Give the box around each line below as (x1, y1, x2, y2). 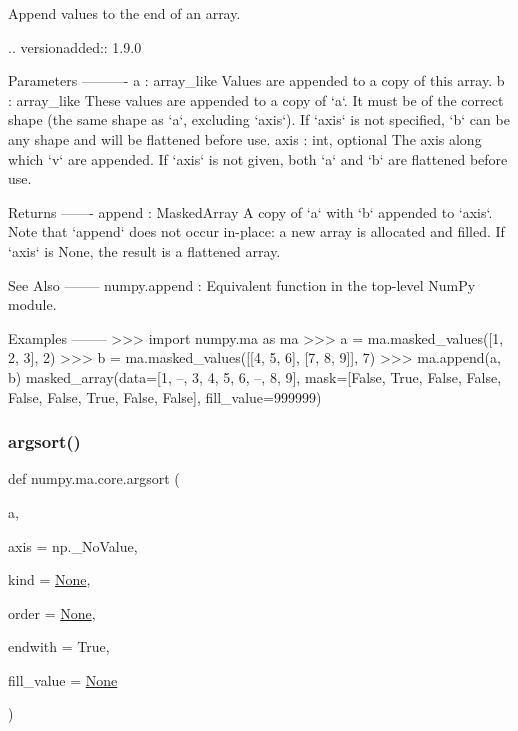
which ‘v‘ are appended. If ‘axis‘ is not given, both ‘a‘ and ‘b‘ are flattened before (8, 148, 508, 169)
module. (8, 294, 57, 315)
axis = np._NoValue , (8, 535, 138, 556)
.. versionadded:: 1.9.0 (8, 36, 142, 57)
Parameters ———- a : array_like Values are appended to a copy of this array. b (8, 70, 505, 91)
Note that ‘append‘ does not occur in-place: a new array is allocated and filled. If (8, 221, 505, 242)
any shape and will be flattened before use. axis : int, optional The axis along (8, 128, 482, 149)
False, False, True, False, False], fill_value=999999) (8, 386, 322, 407)
